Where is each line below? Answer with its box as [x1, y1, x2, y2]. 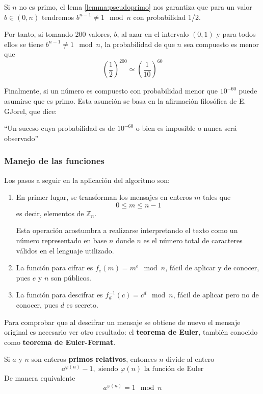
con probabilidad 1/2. [133, 11, 201, 22]
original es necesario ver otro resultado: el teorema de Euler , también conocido [4, 327, 258, 337]
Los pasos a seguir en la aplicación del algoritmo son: [4, 174, 170, 185]
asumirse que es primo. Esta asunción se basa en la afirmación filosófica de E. [4, 96, 246, 106]
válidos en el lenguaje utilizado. [16, 245, 114, 256]
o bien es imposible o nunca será [136, 123, 237, 133]
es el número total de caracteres [143, 235, 243, 246]
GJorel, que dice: [4, 105, 57, 116]
